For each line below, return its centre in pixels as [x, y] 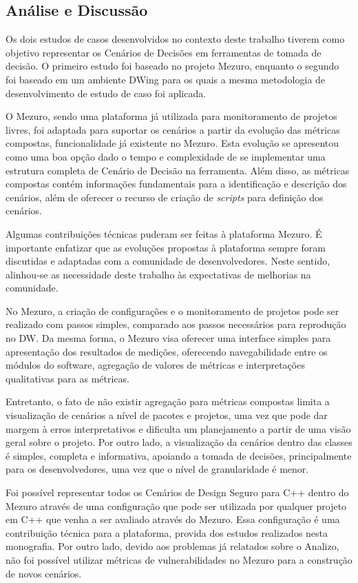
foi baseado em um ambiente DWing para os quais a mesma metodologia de [166, 79]
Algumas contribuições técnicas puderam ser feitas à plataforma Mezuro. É [164, 233]
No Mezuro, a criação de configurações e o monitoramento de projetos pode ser [172, 310]
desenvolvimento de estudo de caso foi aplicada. [106, 93]
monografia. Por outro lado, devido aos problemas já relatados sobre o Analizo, [172, 546]
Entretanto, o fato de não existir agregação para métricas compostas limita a [168, 401]
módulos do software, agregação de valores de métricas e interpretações [155, 365]
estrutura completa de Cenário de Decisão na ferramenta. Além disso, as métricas [178, 170]
